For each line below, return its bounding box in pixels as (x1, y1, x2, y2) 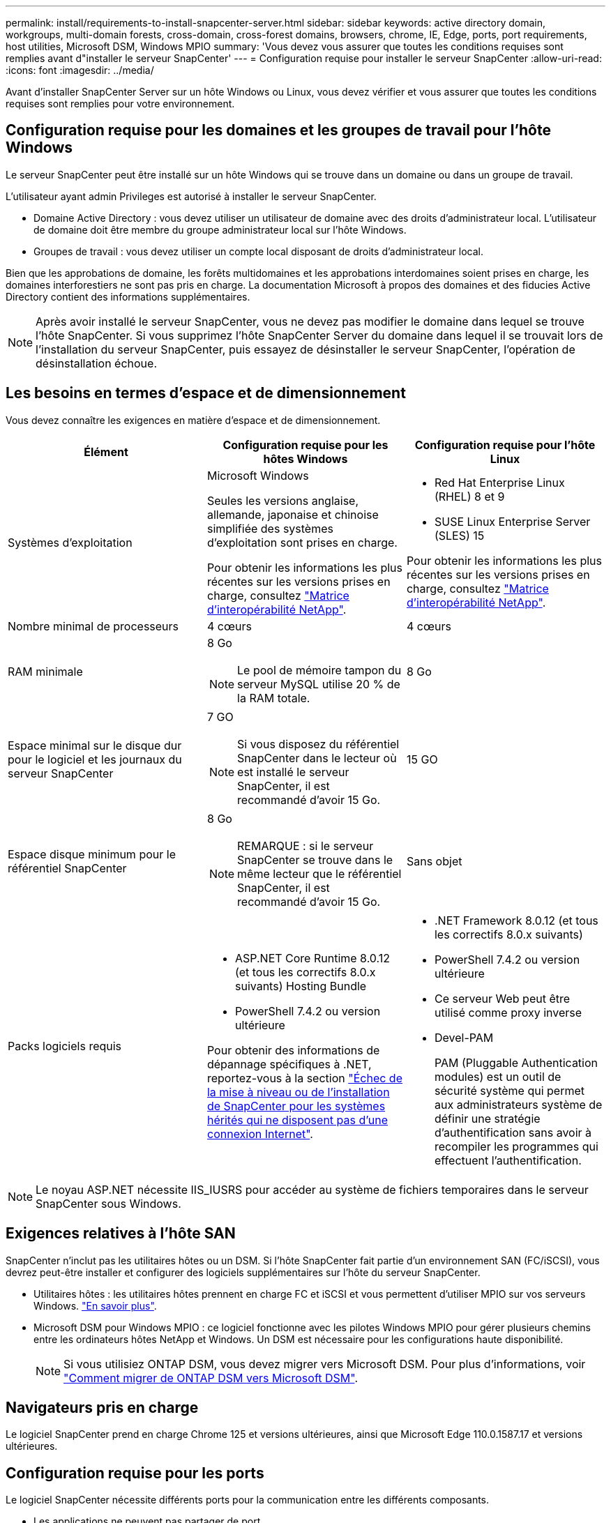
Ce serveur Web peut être (434, 991, 571, 1006)
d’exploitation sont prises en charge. (206, 535, 398, 550)
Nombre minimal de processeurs (8, 619, 179, 633)
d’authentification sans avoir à (434, 1125, 592, 1139)
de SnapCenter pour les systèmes (206, 1098, 386, 1113)
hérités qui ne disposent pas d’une (206, 1112, 389, 1127)
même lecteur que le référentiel (237, 866, 402, 881)
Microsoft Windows (206, 468, 309, 483)
